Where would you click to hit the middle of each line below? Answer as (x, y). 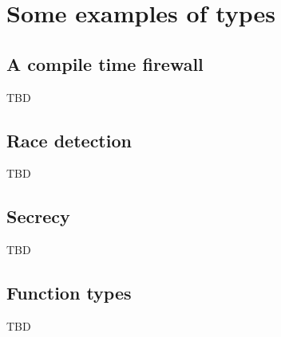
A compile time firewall (105, 63)
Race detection (69, 140)
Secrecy (38, 216)
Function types (69, 293)
